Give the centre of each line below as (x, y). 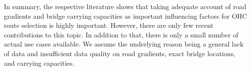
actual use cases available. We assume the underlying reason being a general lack (124, 44)
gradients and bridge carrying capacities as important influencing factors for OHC (125, 16)
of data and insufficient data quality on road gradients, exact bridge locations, (120, 53)
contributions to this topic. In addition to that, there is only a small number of (121, 34)
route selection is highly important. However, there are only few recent (109, 25)
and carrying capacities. (39, 63)
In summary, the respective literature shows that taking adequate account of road (125, 6)
